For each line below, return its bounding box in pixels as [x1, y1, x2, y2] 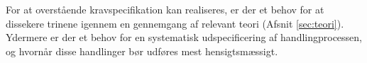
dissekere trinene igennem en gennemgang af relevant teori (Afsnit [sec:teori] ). [6, 16, 344, 30]
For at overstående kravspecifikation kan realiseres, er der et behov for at [6, 2, 324, 16]
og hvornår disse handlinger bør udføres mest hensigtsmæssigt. [6, 43, 278, 58]
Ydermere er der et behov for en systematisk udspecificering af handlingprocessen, [6, 30, 363, 45]
